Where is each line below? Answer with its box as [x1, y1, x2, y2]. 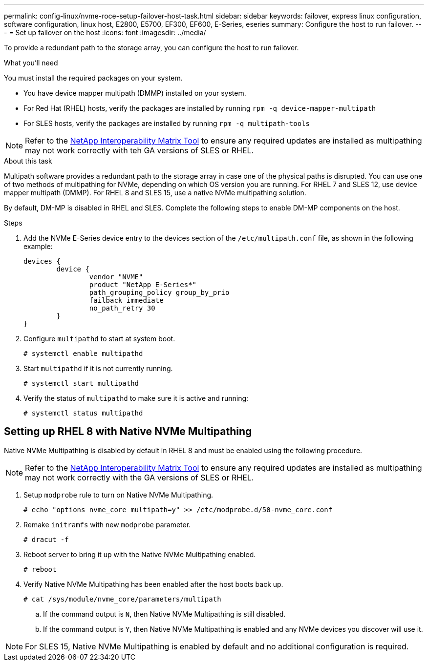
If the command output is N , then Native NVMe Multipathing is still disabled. [43, 609, 286, 618]
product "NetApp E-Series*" [89, 281, 197, 289]
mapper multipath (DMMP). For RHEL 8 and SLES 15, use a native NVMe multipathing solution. [4, 188, 306, 197]
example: [23, 242, 53, 250]
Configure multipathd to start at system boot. [23, 334, 175, 343]
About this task [4, 157, 52, 165]
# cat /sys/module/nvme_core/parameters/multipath [23, 595, 221, 603]
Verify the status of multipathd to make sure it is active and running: [23, 394, 249, 402]
